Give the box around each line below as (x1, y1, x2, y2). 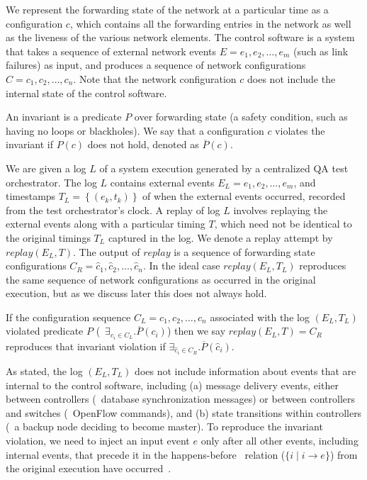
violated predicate (6, 323, 84, 338)
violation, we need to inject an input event (6, 432, 190, 447)
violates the (275, 123, 325, 138)
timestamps (6, 189, 56, 203)
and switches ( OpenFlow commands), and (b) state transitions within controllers (6, 405, 362, 420)
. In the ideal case (142, 258, 220, 273)
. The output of (73, 244, 140, 259)
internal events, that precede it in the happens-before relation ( (6, 447, 286, 462)
